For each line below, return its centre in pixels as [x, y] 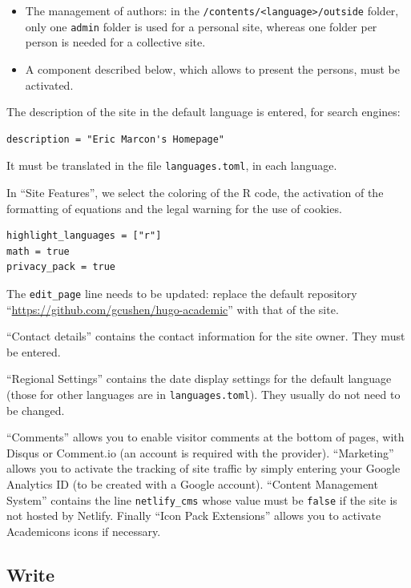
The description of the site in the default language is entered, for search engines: [203, 112]
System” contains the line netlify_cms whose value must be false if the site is [202, 499]
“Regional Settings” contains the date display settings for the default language [199, 379]
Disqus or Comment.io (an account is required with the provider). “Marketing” [200, 452]
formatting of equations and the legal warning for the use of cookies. [174, 208]
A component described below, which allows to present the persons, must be [213, 68]
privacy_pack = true [61, 267]
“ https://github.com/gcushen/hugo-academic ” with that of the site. [173, 309]
